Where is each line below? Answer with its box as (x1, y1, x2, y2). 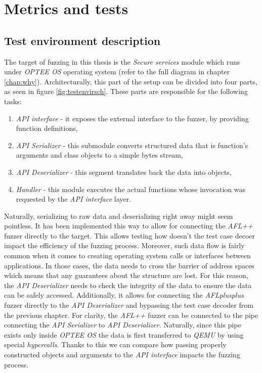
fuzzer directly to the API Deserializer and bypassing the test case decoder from (4, 300, 253, 310)
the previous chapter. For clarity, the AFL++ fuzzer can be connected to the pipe (4, 309, 258, 320)
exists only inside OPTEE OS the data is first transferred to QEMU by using (4, 329, 244, 340)
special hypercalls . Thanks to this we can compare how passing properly (4, 339, 227, 350)
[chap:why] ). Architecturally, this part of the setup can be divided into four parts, (4, 76, 257, 86)
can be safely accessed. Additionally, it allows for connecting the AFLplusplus (4, 290, 244, 300)
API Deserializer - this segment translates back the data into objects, (16, 166, 232, 177)
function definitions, (16, 123, 78, 133)
